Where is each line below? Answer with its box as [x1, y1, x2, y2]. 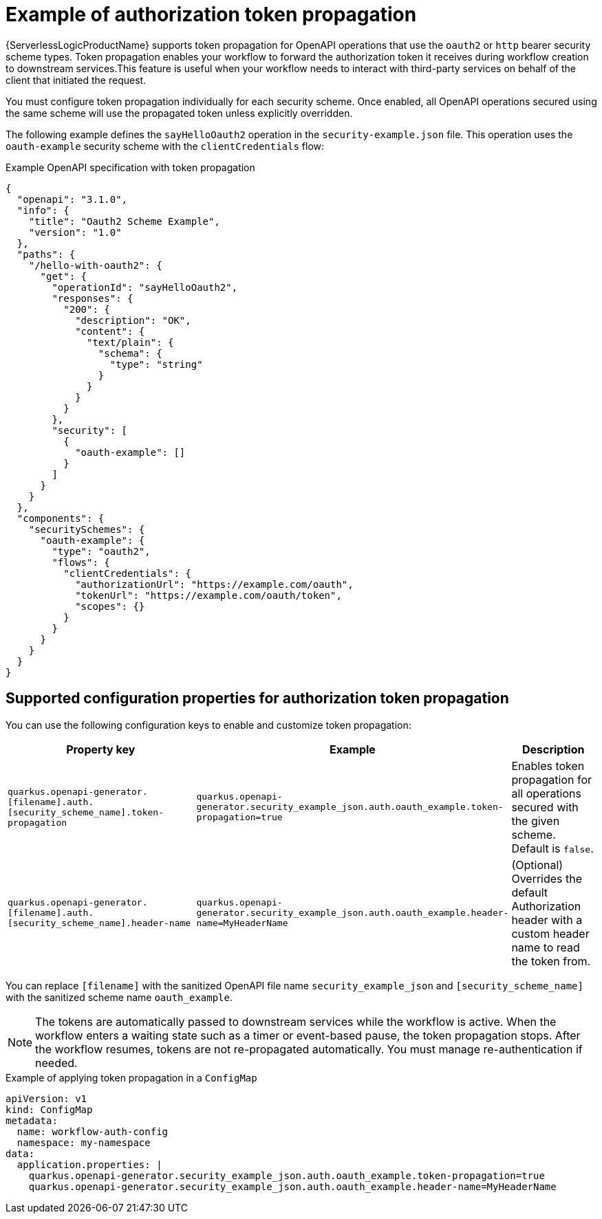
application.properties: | [17, 1158, 162, 1170]
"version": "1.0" [28, 226, 122, 238]
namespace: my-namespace [17, 1136, 151, 1148]
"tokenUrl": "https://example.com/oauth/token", [75, 589, 342, 601]
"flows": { [52, 556, 110, 568]
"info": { [17, 204, 69, 216]
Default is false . [511, 841, 594, 855]
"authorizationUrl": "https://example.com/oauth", [75, 578, 354, 590]
